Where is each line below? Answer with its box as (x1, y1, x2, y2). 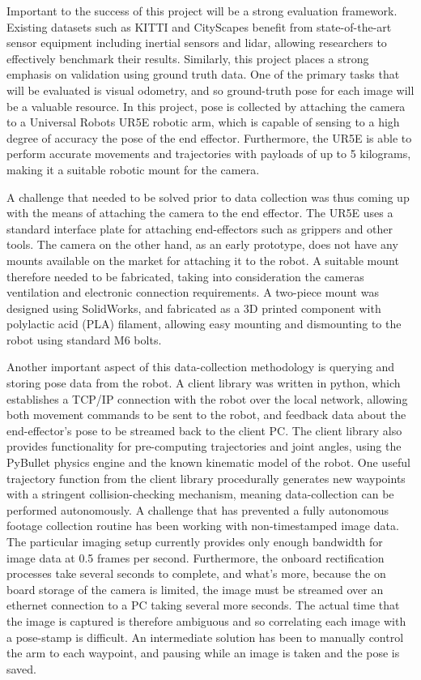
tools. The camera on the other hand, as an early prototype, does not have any (6, 236, 398, 253)
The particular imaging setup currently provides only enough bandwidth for (6, 533, 383, 550)
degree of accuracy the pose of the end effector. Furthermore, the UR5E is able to (6, 129, 412, 146)
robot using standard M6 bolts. (6, 331, 162, 348)
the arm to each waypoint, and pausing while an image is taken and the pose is (6, 644, 400, 661)
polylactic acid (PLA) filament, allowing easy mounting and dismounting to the (6, 315, 402, 332)
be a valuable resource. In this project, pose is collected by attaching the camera (6, 97, 406, 114)
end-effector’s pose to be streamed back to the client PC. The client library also (6, 421, 402, 438)
